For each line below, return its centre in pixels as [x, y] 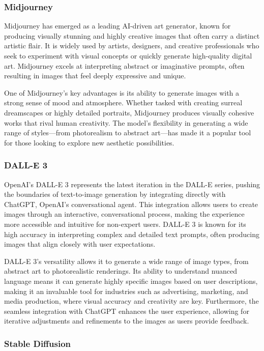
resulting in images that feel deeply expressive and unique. [95, 76]
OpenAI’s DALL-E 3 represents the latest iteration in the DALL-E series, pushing [132, 184]
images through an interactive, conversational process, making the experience [124, 214]
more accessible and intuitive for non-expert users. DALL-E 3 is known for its [125, 224]
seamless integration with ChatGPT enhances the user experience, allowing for [127, 311]
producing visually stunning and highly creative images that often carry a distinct [132, 35]
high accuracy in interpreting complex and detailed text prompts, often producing [132, 234]
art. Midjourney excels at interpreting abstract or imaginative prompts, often [124, 65]
